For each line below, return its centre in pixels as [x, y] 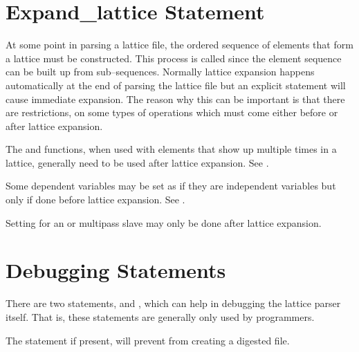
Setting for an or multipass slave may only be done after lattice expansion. [164, 222]
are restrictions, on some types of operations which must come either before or [172, 112]
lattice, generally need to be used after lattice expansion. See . [137, 162]
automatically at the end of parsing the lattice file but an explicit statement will [176, 85]
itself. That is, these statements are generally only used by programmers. [160, 316]
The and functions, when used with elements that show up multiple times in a [171, 149]
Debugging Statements [116, 270]
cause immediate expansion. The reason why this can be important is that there [175, 99]
